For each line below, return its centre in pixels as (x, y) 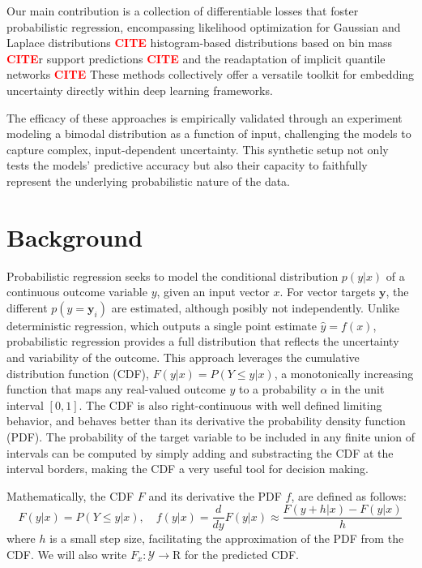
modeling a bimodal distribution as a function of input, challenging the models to (209, 133)
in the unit (358, 389)
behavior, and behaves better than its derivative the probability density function (206, 421)
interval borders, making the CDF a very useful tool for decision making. (188, 469)
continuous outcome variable (77, 292)
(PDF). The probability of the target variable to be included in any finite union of (211, 437)
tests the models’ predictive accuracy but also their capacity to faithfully (187, 165)
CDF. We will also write (67, 555)
